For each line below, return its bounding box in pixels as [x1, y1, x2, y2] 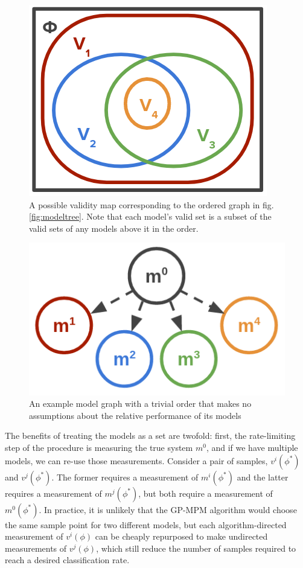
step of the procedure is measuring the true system [5, 441, 193, 453]
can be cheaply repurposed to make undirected [95, 530, 268, 543]
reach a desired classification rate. [5, 554, 130, 566]
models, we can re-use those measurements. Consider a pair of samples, [5, 454, 268, 467]
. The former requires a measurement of [51, 470, 199, 483]
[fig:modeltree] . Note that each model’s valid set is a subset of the [29, 210, 272, 223]
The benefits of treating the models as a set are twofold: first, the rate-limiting [5, 429, 296, 442]
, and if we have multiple [206, 441, 298, 453]
